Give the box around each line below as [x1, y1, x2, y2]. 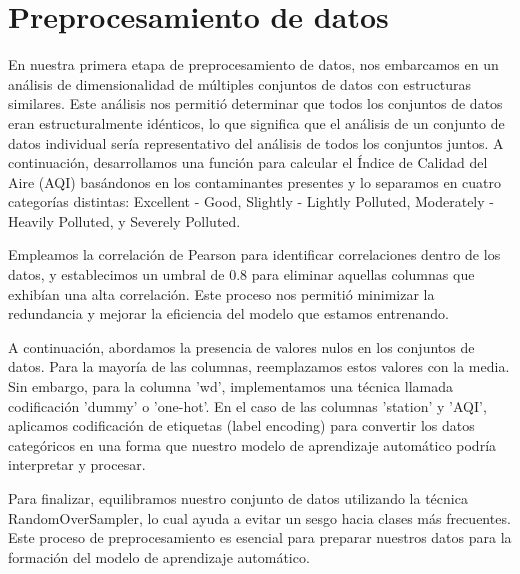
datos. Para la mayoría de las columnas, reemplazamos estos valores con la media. [8, 356, 510, 377]
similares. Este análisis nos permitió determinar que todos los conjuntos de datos [8, 93, 503, 114]
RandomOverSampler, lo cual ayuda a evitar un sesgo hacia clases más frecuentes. [8, 507, 511, 528]
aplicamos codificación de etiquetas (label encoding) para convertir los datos [8, 415, 475, 436]
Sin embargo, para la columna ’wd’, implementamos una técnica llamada [8, 376, 454, 397]
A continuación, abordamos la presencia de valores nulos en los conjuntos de [8, 336, 475, 357]
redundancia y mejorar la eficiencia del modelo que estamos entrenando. [8, 303, 449, 324]
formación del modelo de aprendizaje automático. [8, 546, 310, 567]
